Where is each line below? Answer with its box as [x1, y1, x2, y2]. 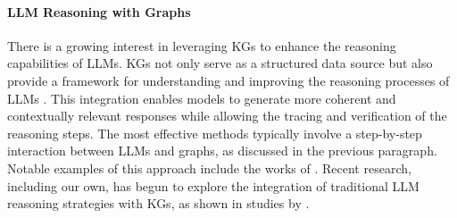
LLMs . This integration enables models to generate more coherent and [7, 88, 396, 107]
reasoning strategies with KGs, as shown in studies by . [7, 194, 310, 213]
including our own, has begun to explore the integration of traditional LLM [7, 176, 420, 195]
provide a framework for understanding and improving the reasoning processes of [7, 71, 450, 89]
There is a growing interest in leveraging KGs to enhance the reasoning [7, 36, 396, 54]
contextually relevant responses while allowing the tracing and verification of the [7, 106, 447, 125]
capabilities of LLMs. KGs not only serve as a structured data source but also [7, 54, 433, 72]
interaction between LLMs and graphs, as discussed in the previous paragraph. [7, 141, 437, 160]
